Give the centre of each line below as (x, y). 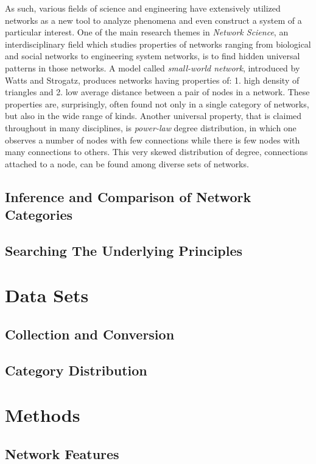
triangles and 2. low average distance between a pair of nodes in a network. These (157, 92)
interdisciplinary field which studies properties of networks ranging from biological (158, 44)
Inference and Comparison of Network (128, 196)
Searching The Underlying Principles (124, 250)
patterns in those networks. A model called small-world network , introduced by (153, 67)
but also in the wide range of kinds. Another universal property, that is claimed (153, 116)
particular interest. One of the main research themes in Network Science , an (147, 32)
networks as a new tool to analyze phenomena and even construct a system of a (153, 20)
